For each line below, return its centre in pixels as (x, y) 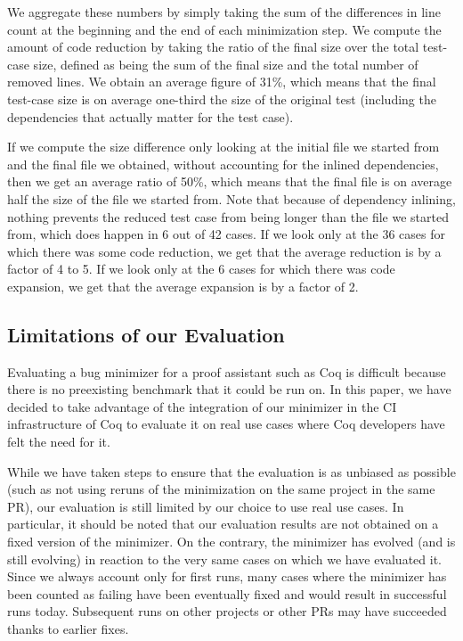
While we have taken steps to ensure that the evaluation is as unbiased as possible (231, 471)
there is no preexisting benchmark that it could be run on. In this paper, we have (229, 389)
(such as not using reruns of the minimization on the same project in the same (221, 489)
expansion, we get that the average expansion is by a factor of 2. (183, 286)
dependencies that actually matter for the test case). (150, 116)
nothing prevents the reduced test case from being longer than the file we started (228, 216)
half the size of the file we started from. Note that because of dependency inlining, (231, 198)
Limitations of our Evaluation (146, 334)
